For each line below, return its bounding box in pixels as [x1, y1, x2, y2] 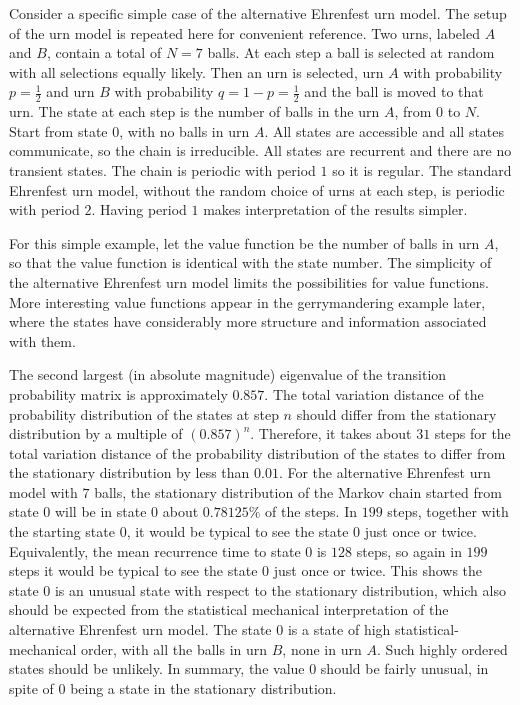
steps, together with [387, 501, 509, 522]
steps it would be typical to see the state [9, 560, 258, 581]
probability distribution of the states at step [9, 403, 279, 424]
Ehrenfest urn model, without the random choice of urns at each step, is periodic [9, 179, 505, 200]
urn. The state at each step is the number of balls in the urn [9, 101, 380, 122]
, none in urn [282, 638, 362, 659]
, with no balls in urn [119, 120, 250, 141]
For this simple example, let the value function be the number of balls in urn [9, 232, 480, 253]
